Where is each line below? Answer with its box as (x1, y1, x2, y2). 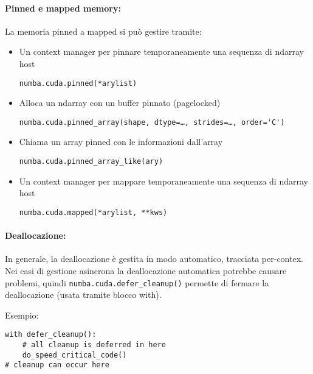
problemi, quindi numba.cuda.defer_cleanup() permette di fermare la (5, 276, 269, 289)
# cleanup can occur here (5, 361, 109, 370)
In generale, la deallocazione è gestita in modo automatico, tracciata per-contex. (5, 252, 303, 265)
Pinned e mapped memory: (5, 1, 121, 14)
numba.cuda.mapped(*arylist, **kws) (19, 208, 168, 217)
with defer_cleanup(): (5, 330, 97, 339)
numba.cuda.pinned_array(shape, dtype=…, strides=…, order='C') (19, 118, 285, 127)
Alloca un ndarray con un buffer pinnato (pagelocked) (19, 96, 221, 109)
